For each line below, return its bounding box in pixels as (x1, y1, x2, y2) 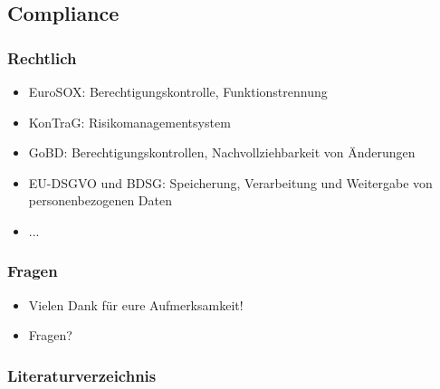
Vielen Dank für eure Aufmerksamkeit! (28, 295, 244, 314)
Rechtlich (7, 46, 77, 69)
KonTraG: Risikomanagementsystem (28, 112, 231, 131)
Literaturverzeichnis (7, 364, 157, 386)
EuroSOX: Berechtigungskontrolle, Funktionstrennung (28, 82, 328, 100)
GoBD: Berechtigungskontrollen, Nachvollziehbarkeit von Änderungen (28, 143, 416, 162)
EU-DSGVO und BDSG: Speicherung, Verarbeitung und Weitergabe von (28, 173, 433, 192)
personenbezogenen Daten (28, 191, 172, 210)
